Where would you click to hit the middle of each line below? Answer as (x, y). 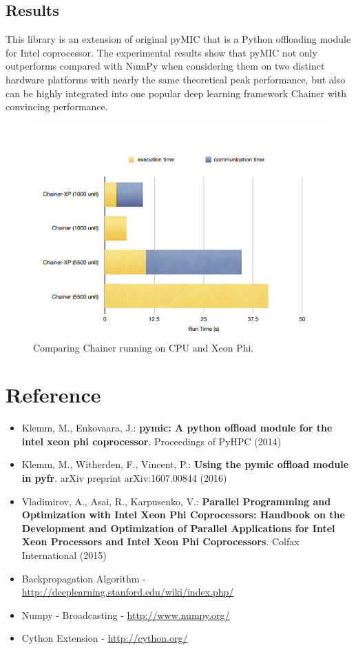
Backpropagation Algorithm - (84, 578)
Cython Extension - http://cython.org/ (105, 638)
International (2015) (64, 555)
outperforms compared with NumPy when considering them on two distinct (165, 66)
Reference (53, 395)
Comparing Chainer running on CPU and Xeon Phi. (144, 347)
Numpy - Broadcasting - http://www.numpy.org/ (126, 615)
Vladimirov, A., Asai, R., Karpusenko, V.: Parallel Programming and (176, 501)
